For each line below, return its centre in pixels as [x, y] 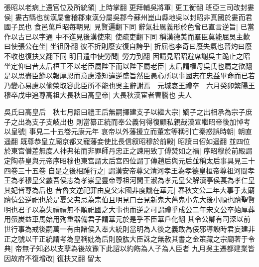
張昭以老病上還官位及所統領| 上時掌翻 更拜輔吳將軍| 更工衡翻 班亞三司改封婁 [129, 7]
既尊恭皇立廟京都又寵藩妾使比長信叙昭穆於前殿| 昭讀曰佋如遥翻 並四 [131, 141]
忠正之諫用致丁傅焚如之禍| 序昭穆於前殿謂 [184, 151]
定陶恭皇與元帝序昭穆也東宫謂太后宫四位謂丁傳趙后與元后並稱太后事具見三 [126, 160]
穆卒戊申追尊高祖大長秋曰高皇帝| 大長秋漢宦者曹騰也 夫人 [98, 95]
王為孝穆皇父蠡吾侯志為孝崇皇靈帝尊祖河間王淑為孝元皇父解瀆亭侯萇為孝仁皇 [129, 180]
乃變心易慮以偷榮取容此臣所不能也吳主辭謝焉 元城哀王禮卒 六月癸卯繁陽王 [129, 85]
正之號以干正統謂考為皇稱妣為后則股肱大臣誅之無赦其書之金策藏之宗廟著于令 [129, 238]
